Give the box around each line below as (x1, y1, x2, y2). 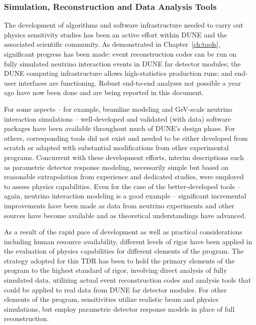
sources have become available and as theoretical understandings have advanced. (4, 210, 247, 220)
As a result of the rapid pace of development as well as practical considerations (4, 227, 242, 237)
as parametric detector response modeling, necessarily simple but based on (4, 162, 229, 172)
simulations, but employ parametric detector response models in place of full (4, 303, 235, 314)
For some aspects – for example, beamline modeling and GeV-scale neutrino (4, 103, 232, 114)
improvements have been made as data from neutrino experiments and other (4, 200, 234, 210)
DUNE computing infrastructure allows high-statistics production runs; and (4, 68, 232, 78)
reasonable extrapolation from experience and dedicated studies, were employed (4, 171, 244, 182)
